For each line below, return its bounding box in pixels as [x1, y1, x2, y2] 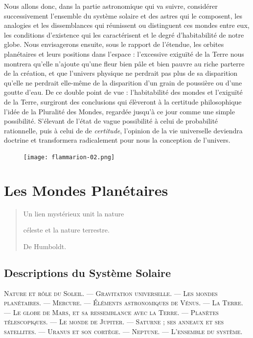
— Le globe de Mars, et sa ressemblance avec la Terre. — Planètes [4, 307, 219, 317]
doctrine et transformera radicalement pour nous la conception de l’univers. [4, 135, 230, 145]
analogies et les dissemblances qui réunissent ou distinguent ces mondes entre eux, [4, 20, 250, 30]
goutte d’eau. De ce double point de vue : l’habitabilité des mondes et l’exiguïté [4, 87, 243, 97]
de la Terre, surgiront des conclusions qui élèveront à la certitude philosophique [4, 96, 242, 106]
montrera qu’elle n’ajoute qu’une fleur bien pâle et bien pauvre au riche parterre [4, 58, 245, 68]
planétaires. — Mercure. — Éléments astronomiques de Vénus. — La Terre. [4, 297, 243, 308]
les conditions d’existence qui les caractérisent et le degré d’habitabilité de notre [4, 29, 244, 40]
